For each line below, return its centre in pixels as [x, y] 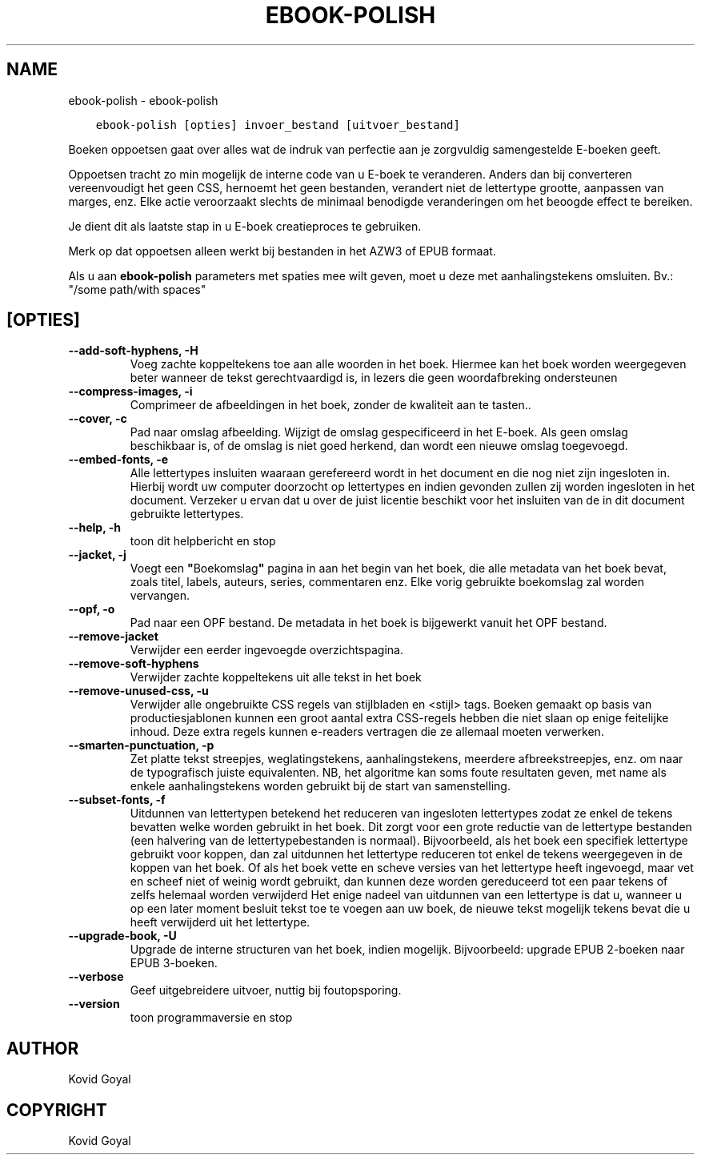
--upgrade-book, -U [122, 936]
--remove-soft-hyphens [134, 664]
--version [94, 1004]
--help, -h [94, 528]
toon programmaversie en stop [211, 1018]
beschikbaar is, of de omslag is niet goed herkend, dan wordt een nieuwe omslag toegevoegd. [379, 446]
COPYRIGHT [57, 1110]
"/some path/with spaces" [137, 289]
